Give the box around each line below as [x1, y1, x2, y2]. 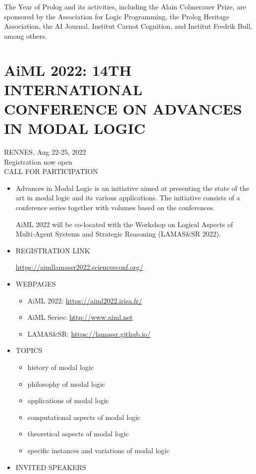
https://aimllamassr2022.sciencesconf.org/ [15, 262, 143, 272]
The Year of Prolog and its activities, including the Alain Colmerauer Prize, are [4, 1, 246, 11]
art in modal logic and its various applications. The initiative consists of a [15, 192, 240, 203]
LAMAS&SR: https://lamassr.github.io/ [27, 328, 151, 339]
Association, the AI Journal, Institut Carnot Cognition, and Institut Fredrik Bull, [4, 21, 253, 31]
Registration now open [4, 156, 72, 167]
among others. [4, 30, 47, 41]
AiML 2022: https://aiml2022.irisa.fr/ [27, 295, 143, 305]
